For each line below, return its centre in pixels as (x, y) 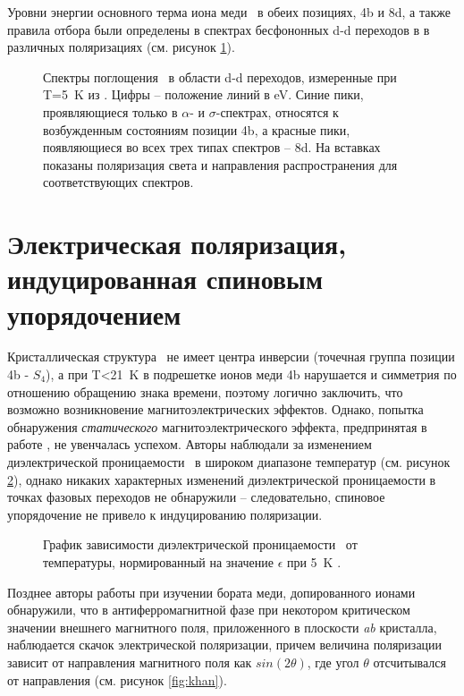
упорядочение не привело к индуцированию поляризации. (165, 514)
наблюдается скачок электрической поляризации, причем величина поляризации (225, 645)
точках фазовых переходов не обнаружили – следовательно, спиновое (196, 497)
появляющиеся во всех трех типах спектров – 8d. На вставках (212, 147)
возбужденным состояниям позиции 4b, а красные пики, (197, 129)
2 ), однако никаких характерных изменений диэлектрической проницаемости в (222, 479)
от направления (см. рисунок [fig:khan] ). (117, 679)
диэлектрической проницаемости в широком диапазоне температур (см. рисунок (229, 462)
